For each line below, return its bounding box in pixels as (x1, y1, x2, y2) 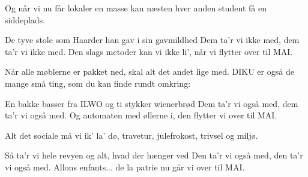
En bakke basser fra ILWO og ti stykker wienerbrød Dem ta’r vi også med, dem (5, 97, 298, 109)
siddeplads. (5, 13, 46, 26)
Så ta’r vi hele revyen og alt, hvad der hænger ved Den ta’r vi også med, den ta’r (5, 149, 303, 161)
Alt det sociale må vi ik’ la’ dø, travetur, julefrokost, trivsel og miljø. (5, 129, 258, 141)
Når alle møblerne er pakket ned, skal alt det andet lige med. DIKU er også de (5, 65, 294, 78)
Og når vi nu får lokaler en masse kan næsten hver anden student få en (5, 2, 267, 14)
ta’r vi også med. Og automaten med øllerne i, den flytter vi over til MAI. (5, 109, 277, 121)
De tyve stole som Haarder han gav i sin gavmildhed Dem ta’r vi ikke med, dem (5, 33, 300, 46)
